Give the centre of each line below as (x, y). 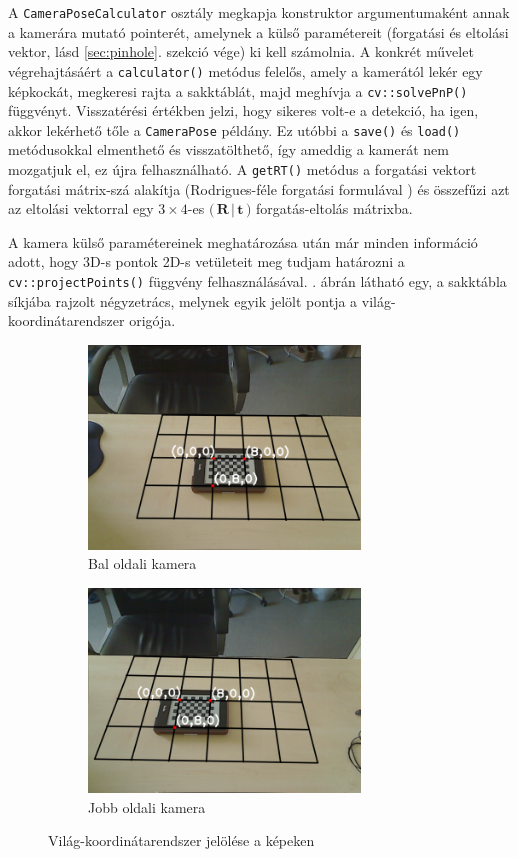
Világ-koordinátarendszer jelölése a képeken (181, 840)
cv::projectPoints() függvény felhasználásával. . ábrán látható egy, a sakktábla (257, 281)
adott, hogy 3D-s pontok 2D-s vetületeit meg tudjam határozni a (206, 261)
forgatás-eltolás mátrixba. (334, 208)
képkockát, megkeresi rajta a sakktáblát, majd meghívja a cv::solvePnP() (238, 90)
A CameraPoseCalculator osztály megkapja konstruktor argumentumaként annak (259, 12)
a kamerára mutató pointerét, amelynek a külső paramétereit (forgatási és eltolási (258, 31)
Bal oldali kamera (142, 563)
